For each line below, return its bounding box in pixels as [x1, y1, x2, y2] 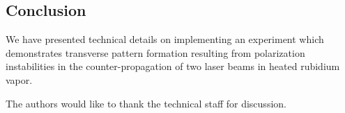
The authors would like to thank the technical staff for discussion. [6, 96, 286, 110]
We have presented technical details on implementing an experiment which [6, 32, 324, 46]
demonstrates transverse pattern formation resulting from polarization [6, 45, 305, 60]
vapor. [6, 72, 33, 87]
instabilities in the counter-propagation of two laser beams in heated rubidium [6, 59, 340, 73]
